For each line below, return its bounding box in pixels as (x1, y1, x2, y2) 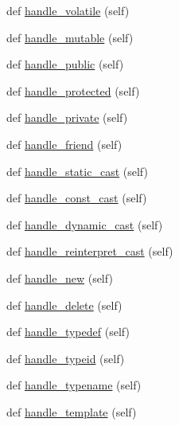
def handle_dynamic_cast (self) (6, 216, 163, 233)
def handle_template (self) (6, 403, 137, 420)
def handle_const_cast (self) (6, 190, 147, 206)
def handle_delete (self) (6, 296, 123, 313)
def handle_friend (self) (6, 135, 123, 152)
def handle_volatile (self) (6, 2, 130, 18)
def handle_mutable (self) (6, 29, 134, 45)
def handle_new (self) (6, 269, 113, 286)
